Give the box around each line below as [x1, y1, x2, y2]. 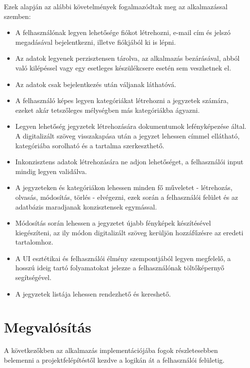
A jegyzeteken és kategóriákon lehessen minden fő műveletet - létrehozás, [15, 182, 233, 193]
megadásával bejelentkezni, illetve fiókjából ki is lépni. [15, 36, 176, 47]
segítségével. [15, 272, 51, 282]
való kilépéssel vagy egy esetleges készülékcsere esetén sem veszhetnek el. [15, 62, 232, 72]
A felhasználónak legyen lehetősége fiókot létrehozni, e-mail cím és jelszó [15, 27, 231, 37]
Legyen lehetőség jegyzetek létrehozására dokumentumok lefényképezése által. [15, 121, 247, 131]
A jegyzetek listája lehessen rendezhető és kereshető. [15, 288, 171, 298]
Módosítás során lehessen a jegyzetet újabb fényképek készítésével [15, 218, 211, 228]
